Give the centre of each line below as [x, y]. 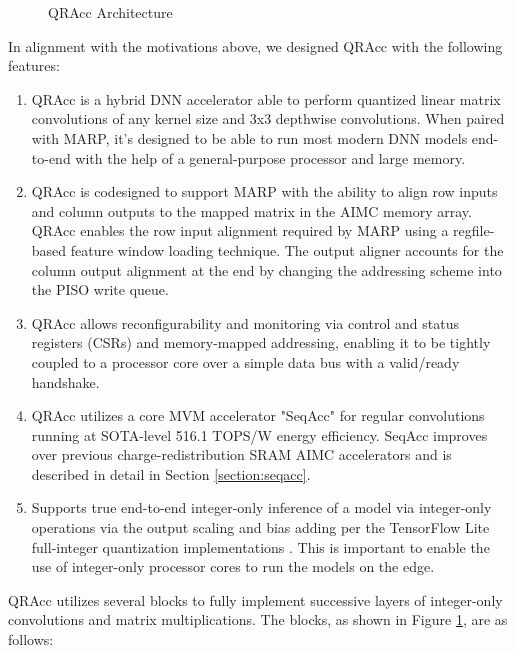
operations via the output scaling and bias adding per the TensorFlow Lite [260, 527]
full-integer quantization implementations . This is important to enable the [260, 546]
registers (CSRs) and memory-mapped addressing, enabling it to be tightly [261, 342]
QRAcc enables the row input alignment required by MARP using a [240, 230]
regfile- [474, 230]
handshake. [65, 381]
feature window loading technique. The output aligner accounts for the [287, 249]
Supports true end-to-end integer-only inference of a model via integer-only [261, 507]
